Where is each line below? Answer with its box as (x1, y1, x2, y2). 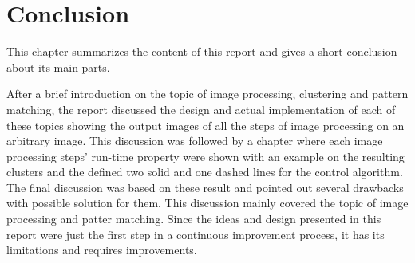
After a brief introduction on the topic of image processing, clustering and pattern (6, 85, 409, 102)
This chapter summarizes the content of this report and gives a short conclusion (6, 43, 397, 60)
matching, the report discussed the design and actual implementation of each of (6, 100, 396, 117)
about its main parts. (6, 58, 110, 75)
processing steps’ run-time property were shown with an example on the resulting (6, 147, 405, 164)
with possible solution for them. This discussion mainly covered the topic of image (6, 194, 409, 211)
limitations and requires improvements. (6, 241, 197, 258)
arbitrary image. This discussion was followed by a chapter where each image (6, 132, 383, 149)
